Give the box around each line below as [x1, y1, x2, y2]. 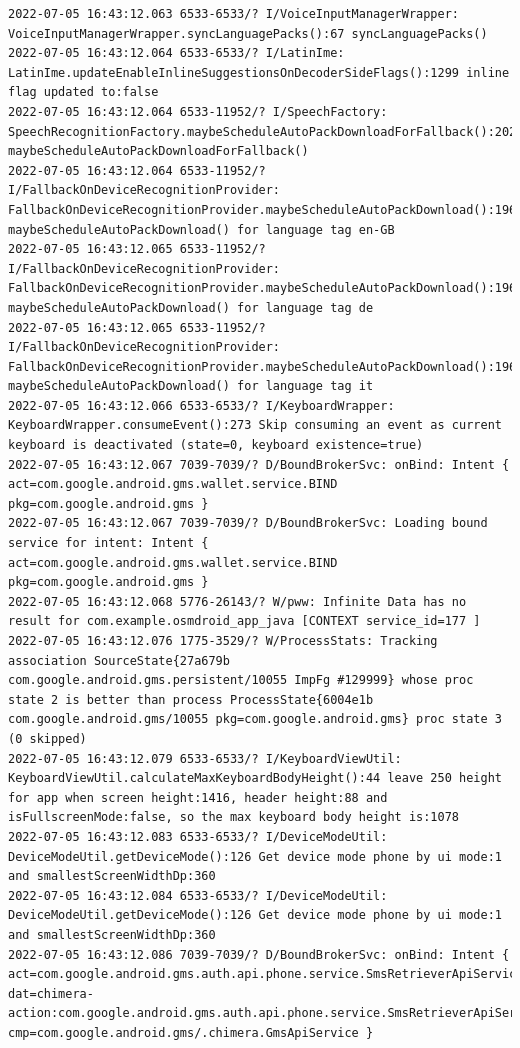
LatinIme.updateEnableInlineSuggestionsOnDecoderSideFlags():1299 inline [8, 65, 510, 80]
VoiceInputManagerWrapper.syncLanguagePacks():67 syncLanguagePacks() [8, 26, 488, 41]
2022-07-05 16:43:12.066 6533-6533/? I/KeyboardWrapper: [8, 398, 395, 413]
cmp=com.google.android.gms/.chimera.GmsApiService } [8, 1025, 374, 1040]
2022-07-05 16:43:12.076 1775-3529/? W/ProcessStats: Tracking [8, 634, 438, 648]
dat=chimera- [8, 986, 94, 1001]
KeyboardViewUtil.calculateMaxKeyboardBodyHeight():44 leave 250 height [8, 771, 502, 786]
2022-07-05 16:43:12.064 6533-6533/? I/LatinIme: [8, 46, 345, 61]
